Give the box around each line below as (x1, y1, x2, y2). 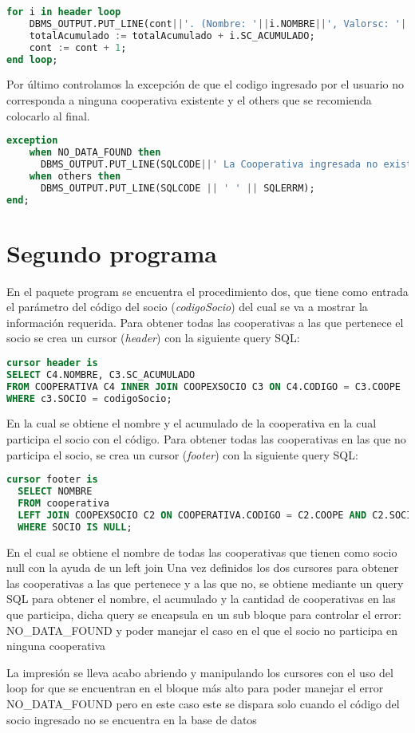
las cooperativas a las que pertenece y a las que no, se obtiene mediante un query (6, 574, 404, 591)
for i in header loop (6, 6, 121, 18)
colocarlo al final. (6, 107, 90, 124)
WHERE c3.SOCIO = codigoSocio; (6, 392, 172, 404)
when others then (29, 170, 121, 182)
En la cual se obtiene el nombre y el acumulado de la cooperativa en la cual (6, 415, 377, 432)
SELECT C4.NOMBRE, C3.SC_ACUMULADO (6, 368, 196, 380)
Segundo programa (6, 236, 218, 269)
